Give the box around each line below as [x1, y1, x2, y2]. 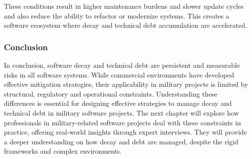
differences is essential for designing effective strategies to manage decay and [4, 98, 232, 108]
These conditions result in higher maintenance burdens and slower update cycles [4, 1, 244, 11]
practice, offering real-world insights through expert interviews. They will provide [4, 127, 247, 137]
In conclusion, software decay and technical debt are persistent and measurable [4, 60, 240, 70]
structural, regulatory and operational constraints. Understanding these [4, 88, 217, 99]
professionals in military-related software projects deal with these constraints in [4, 117, 241, 127]
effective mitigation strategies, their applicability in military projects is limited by [4, 79, 248, 89]
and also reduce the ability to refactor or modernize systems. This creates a [4, 10, 230, 20]
